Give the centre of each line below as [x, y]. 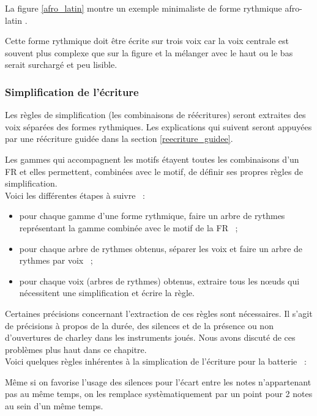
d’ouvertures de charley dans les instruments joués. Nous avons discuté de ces [150, 337]
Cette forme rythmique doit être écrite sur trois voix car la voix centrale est [147, 41]
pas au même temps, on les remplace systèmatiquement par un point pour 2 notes [159, 394]
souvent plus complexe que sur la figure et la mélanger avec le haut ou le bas [149, 52]
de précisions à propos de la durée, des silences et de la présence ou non [139, 325]
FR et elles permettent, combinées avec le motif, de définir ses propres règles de [154, 171]
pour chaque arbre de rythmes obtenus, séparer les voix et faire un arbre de [161, 248]
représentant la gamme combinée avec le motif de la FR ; [129, 227]
